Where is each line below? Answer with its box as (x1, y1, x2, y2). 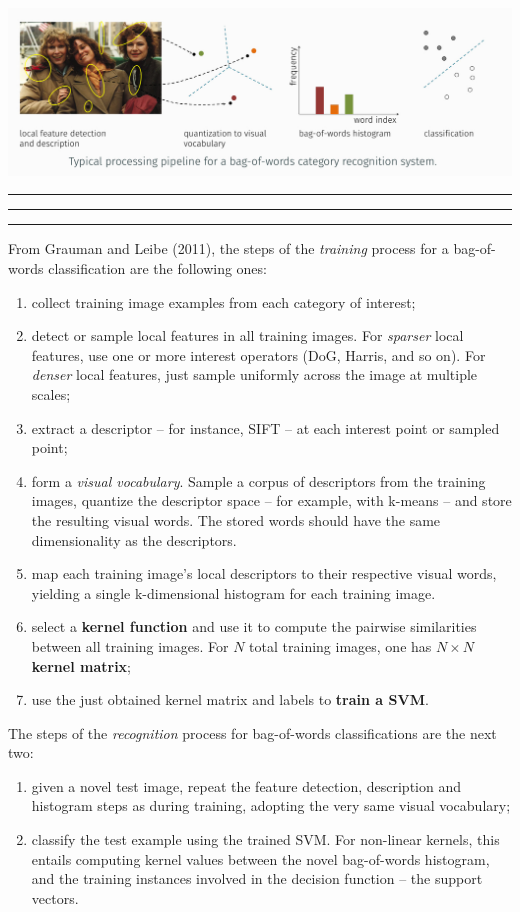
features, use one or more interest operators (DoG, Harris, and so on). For (31, 344, 486, 365)
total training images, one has (249, 635, 432, 656)
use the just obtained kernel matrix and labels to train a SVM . (31, 689, 429, 710)
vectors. (31, 887, 79, 908)
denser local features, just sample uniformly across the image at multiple (31, 364, 478, 385)
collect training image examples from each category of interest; (31, 291, 416, 312)
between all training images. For (31, 635, 229, 656)
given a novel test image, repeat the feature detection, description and (31, 775, 461, 796)
